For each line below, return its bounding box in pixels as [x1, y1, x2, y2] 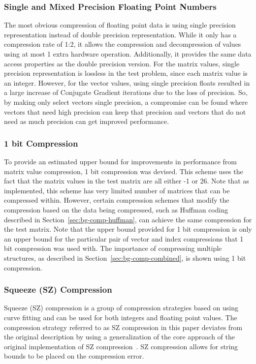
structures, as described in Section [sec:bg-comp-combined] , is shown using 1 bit [4, 252, 246, 263]
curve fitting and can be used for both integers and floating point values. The [4, 312, 237, 322]
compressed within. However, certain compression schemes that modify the [4, 195, 229, 205]
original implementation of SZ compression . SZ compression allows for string [4, 341, 238, 351]
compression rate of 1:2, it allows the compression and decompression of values [4, 39, 241, 49]
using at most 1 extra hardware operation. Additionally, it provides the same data [4, 49, 252, 59]
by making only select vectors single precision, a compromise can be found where [4, 96, 248, 107]
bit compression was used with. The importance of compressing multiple [4, 243, 222, 253]
